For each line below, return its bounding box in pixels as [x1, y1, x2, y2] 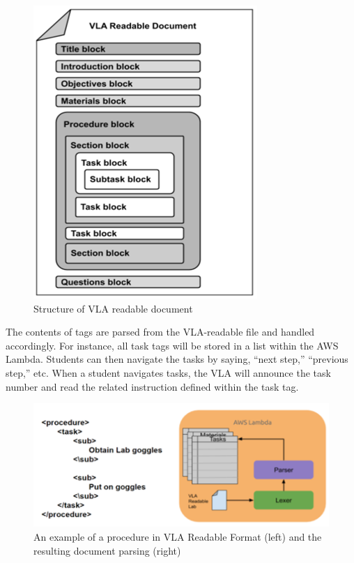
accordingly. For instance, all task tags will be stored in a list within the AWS [6, 338, 339, 352]
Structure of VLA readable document [33, 301, 193, 315]
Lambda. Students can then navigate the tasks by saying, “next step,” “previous [6, 352, 348, 366]
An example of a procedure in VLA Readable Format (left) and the [33, 530, 322, 544]
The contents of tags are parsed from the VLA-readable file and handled [6, 324, 315, 339]
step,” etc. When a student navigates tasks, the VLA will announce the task [6, 365, 331, 380]
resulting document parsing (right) [33, 543, 181, 557]
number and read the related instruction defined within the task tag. [6, 379, 299, 393]
